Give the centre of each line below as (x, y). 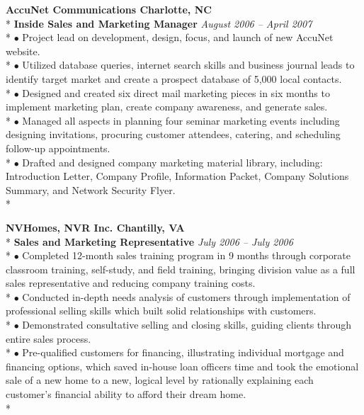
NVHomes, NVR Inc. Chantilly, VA (95, 227)
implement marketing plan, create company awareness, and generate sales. (167, 107)
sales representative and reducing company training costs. (131, 283)
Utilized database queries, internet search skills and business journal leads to (188, 65)
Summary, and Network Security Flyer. (91, 189)
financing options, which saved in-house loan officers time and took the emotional (182, 366)
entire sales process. (49, 338)
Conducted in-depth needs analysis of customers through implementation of (186, 296)
